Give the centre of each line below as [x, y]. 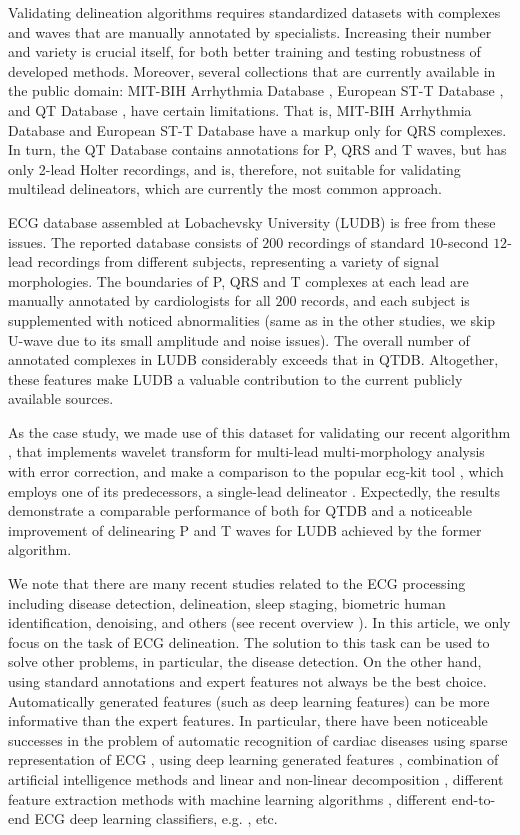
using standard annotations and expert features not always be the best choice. [247, 681]
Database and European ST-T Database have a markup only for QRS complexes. [257, 129]
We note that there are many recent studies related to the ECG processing [237, 583]
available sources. [61, 398]
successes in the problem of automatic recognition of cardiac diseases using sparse [258, 739]
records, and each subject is [385, 300]
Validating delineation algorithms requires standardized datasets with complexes [254, 12]
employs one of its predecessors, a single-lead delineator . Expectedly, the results [254, 490]
